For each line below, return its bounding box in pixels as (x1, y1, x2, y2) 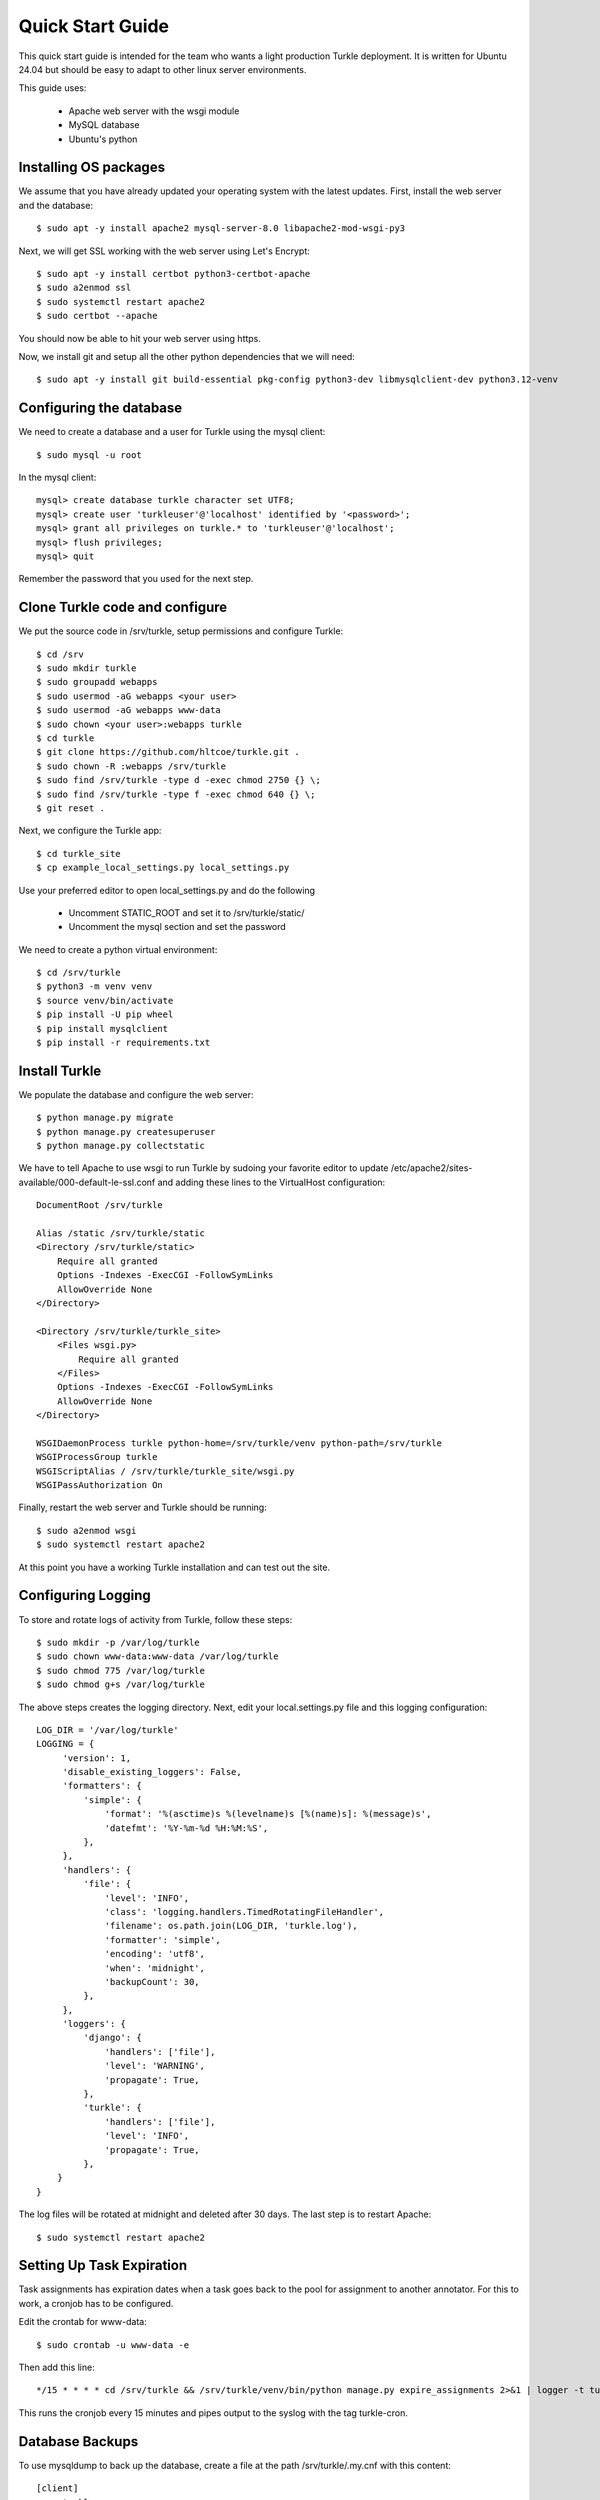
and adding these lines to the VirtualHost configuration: (157, 1176, 386, 1188)
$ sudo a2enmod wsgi (36, 1525, 137, 1536)
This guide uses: (18, 82, 87, 94)
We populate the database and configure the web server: (18, 1088, 254, 1100)
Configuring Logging (18, 1587, 152, 1604)
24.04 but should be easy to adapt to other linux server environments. (18, 63, 307, 75)
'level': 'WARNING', (104, 2060, 205, 2072)
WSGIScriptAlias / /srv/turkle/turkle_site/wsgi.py (36, 1465, 295, 1477)
